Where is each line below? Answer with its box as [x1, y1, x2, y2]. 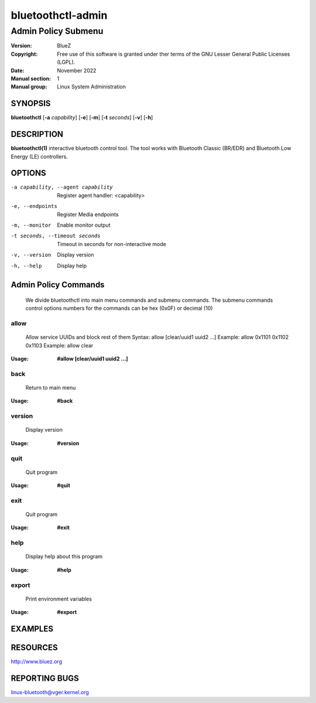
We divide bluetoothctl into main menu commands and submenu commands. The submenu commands [25, 296, 273, 303]
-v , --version [11, 252, 51, 258]
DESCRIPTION [11, 129, 64, 139]
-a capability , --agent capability [11, 184, 114, 190]
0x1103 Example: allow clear [25, 342, 94, 349]
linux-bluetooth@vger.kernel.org [11, 689, 89, 695]
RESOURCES [11, 643, 58, 653]
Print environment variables [25, 595, 92, 602]
